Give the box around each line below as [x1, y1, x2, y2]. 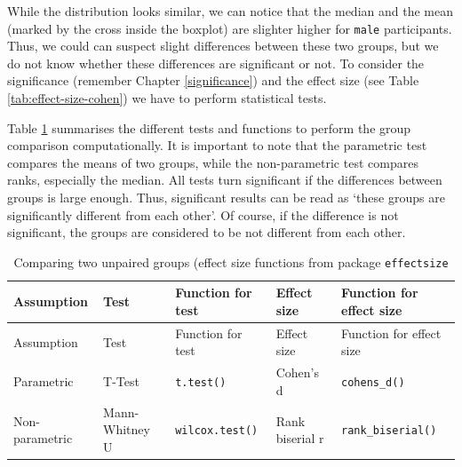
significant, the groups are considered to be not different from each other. [7, 223, 406, 241]
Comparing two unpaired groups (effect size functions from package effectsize [13, 252, 449, 271]
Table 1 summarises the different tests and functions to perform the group [7, 118, 411, 137]
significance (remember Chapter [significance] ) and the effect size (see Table [7, 71, 419, 90]
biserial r [275, 429, 324, 447]
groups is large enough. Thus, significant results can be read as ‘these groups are [7, 188, 445, 206]
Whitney [103, 420, 150, 439]
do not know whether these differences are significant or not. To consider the [7, 53, 425, 72]
